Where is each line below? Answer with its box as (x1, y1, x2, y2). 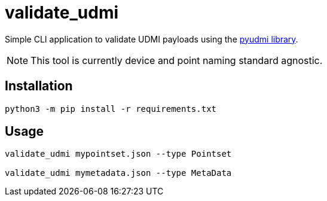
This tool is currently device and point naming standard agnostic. (30, 54, 323, 66)
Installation (5, 78, 73, 94)
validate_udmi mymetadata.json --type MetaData (5, 168, 232, 178)
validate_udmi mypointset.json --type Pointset (5, 149, 232, 159)
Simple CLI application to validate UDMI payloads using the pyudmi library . (5, 33, 298, 44)
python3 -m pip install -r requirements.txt (5, 103, 217, 114)
